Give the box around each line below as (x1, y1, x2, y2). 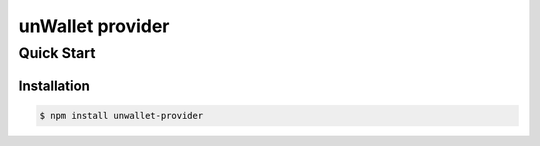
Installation (18, 77, 90, 94)
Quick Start (18, 44, 96, 62)
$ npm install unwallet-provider (39, 110, 204, 121)
